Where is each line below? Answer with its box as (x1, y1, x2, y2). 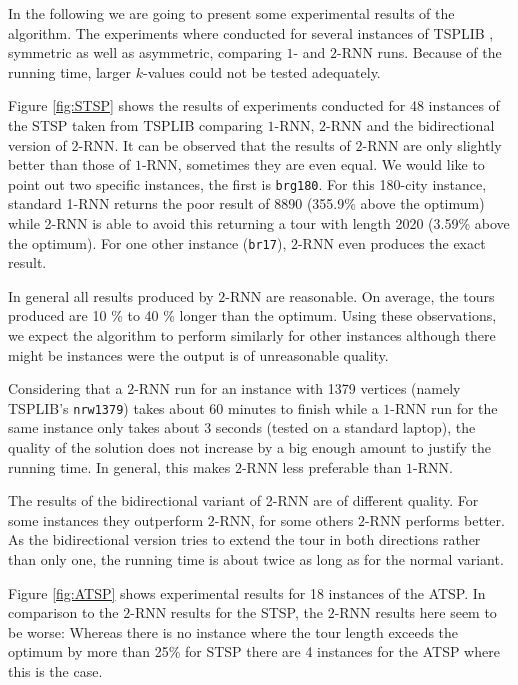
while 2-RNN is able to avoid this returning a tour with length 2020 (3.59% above (8, 213, 510, 233)
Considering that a (8, 378, 123, 399)
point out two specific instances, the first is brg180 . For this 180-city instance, (8, 173, 487, 194)
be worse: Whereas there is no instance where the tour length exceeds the (8, 621, 459, 642)
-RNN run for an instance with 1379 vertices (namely (134, 378, 461, 399)
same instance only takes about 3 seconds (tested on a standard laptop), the (8, 417, 476, 438)
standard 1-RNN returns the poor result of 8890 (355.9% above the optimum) (8, 193, 485, 214)
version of (8, 134, 67, 155)
